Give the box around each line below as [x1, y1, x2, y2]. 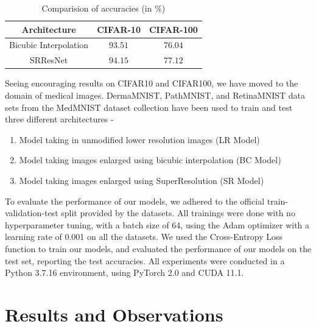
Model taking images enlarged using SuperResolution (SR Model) [19, 174, 264, 186]
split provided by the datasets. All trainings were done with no [61, 206, 295, 219]
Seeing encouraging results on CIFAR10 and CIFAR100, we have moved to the [5, 77, 298, 90]
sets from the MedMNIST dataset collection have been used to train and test [5, 100, 293, 113]
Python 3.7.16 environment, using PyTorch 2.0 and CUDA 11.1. [5, 266, 244, 279]
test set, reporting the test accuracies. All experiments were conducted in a [5, 254, 285, 267]
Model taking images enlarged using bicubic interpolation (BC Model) [19, 153, 281, 166]
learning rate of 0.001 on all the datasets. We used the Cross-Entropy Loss [5, 230, 283, 243]
